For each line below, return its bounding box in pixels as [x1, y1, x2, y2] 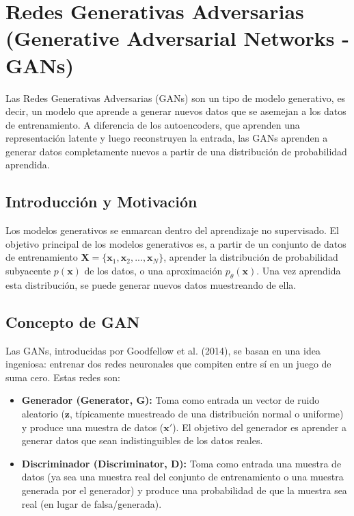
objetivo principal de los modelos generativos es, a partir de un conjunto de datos [5, 236, 346, 250]
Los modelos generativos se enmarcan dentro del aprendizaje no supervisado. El [5, 223, 339, 237]
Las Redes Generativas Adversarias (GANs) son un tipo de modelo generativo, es [5, 90, 346, 105]
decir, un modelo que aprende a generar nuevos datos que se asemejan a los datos [5, 104, 346, 118]
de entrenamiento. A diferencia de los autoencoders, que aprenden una [5, 117, 300, 131]
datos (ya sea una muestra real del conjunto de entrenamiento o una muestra [21, 469, 344, 484]
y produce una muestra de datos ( [21, 420, 164, 434]
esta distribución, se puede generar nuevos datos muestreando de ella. [5, 277, 297, 292]
